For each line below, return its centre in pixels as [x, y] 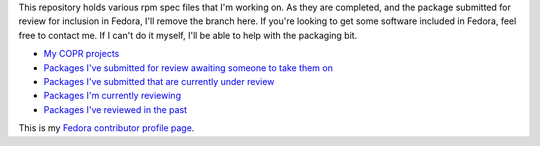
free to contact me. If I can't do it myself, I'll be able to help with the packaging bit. [188, 35]
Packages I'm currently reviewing [112, 96]
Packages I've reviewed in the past [115, 109]
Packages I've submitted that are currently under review [159, 81]
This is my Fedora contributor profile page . [106, 128]
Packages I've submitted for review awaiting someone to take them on [188, 67]
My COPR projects [81, 54]
